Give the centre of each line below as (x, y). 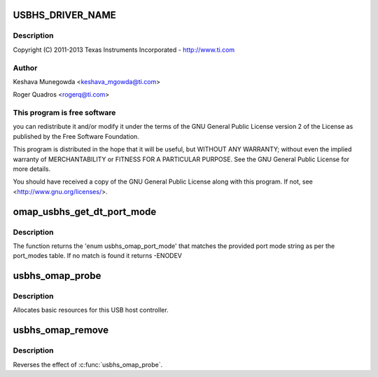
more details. (32, 169)
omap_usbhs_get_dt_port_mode (85, 211)
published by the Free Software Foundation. (76, 136)
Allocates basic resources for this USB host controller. (91, 310)
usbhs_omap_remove (61, 330)
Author (25, 68)
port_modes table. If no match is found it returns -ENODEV (97, 256)
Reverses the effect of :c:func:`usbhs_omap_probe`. (88, 364)
